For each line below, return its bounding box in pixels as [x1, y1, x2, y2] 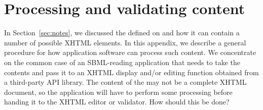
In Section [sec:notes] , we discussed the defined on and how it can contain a [4, 27, 240, 38]
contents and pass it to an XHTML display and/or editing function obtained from [4, 67, 259, 77]
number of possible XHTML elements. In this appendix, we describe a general [4, 37, 246, 47]
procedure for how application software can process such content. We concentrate [4, 47, 256, 58]
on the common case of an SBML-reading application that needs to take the [4, 57, 241, 67]
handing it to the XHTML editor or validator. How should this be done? [4, 96, 230, 107]
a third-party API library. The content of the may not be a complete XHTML [4, 77, 247, 87]
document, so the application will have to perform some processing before [4, 86, 233, 97]
